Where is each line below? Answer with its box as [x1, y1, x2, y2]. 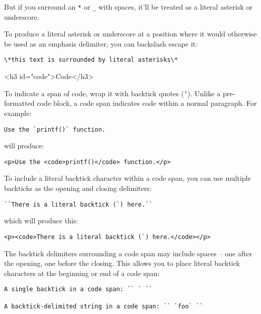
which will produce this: [4, 215, 78, 226]
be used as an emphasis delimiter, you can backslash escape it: [4, 38, 198, 49]
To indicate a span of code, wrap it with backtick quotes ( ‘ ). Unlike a [4, 88, 221, 98]
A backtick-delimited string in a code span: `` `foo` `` [4, 302, 203, 310]
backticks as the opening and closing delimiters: [4, 183, 152, 193]
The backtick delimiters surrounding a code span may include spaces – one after [4, 248, 252, 258]
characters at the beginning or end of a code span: [4, 267, 160, 278]
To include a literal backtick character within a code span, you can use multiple [4, 173, 251, 183]
